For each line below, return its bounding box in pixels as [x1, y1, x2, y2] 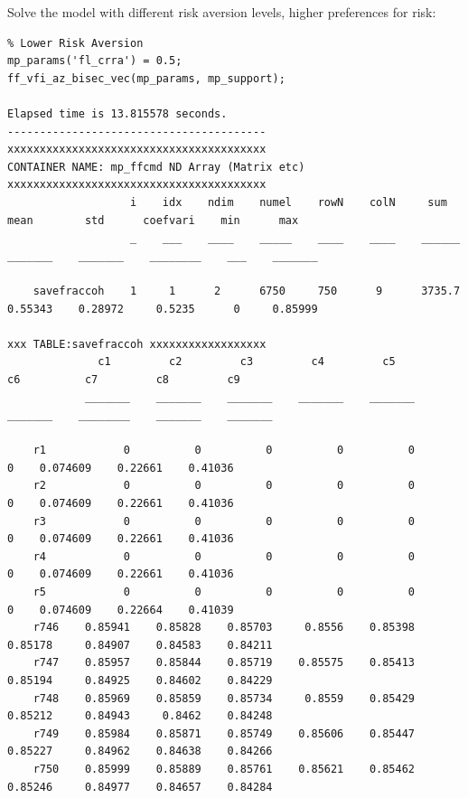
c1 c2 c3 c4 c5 [98, 355, 396, 369]
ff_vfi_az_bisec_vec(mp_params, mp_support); [7, 71, 285, 85]
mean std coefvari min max [7, 213, 299, 227]
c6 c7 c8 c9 [7, 372, 240, 386]
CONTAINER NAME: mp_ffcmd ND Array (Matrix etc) [7, 160, 305, 174]
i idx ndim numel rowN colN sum [130, 195, 447, 209]
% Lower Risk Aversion [7, 36, 144, 50]
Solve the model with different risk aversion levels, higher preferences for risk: [7, 3, 436, 21]
